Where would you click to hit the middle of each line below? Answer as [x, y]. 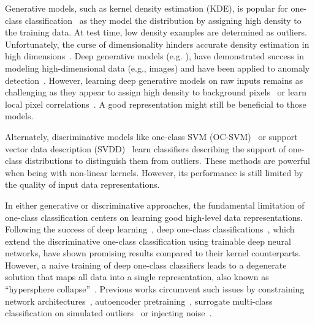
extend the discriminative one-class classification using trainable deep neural [148, 241]
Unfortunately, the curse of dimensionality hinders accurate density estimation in [157, 44]
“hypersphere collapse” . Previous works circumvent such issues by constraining [155, 289]
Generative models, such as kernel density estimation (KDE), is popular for [146, 8]
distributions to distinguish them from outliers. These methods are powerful [167, 161]
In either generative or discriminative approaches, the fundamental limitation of [155, 205]
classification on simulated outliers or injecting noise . [108, 313]
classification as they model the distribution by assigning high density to [163, 20]
